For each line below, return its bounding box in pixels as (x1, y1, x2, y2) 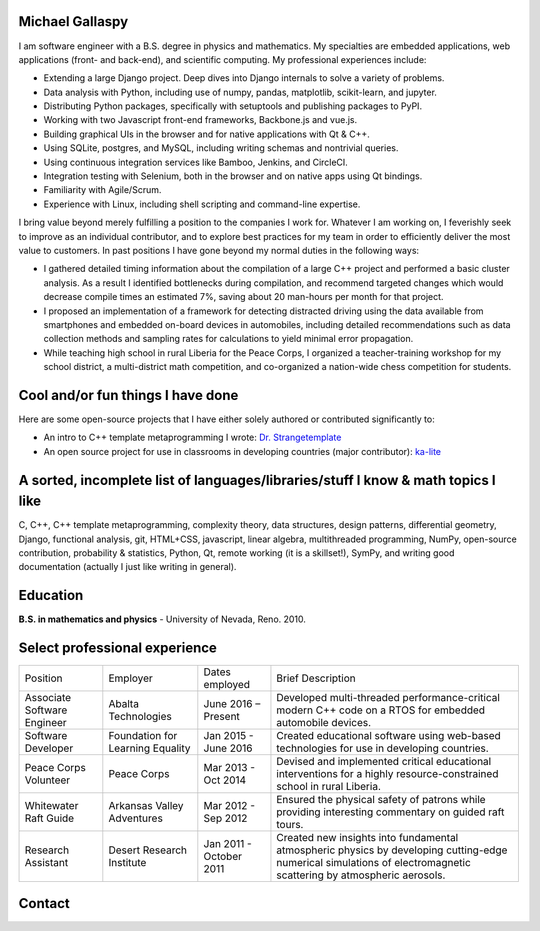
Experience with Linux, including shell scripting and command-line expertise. (43, 198, 361, 210)
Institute (108, 856, 147, 870)
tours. (276, 818, 304, 832)
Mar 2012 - (203, 799, 255, 813)
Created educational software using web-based (276, 729, 502, 743)
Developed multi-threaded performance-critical (276, 691, 500, 705)
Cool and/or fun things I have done (18, 386, 239, 404)
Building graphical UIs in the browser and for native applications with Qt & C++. (43, 128, 370, 140)
